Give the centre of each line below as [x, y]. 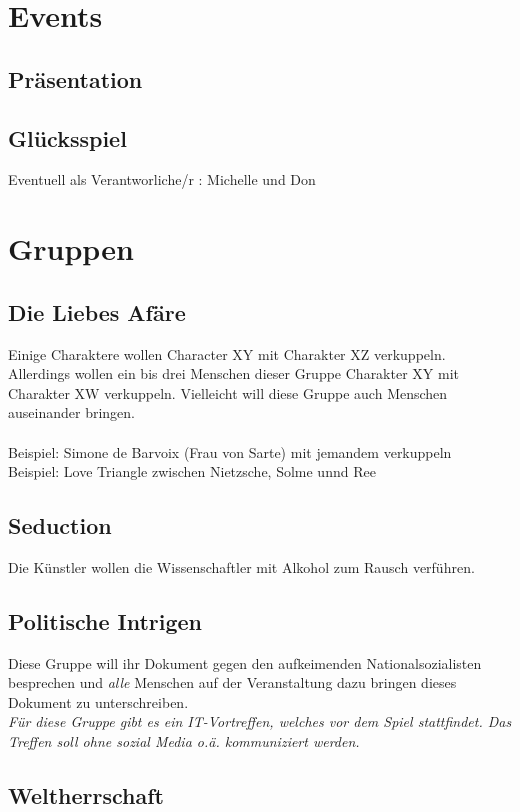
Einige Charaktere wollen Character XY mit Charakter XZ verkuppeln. [227, 353]
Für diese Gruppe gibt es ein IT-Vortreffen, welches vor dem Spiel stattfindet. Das [260, 721]
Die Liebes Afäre [97, 311]
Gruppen [71, 248]
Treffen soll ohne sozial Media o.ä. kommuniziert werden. [184, 741]
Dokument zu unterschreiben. [98, 701]
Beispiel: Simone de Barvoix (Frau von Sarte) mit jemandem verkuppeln [230, 451]
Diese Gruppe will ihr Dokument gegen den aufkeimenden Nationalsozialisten [245, 662]
